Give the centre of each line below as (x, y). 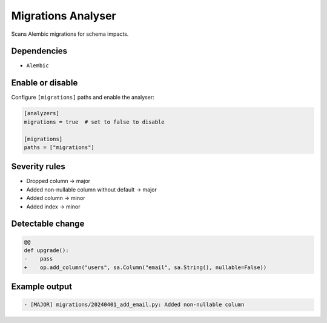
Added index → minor (54, 207)
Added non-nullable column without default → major (91, 189)
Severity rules (38, 167)
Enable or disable (45, 83)
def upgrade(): (46, 250)
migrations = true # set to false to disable (94, 122)
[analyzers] (42, 113)
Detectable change (48, 224)
